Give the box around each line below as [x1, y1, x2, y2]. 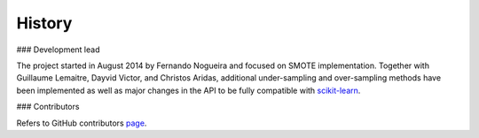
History [16, 13, 73, 33]
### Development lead [16, 44, 100, 55]
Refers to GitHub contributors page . [16, 118, 147, 128]
